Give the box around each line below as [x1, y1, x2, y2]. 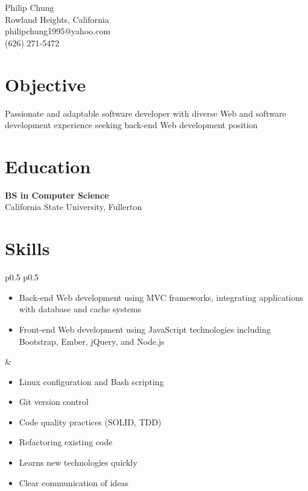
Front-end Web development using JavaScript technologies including [19, 323, 271, 335]
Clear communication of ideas [19, 476, 129, 489]
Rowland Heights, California [5, 13, 109, 25]
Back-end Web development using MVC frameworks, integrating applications [19, 291, 304, 303]
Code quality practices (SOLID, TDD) [19, 415, 162, 428]
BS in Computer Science [5, 188, 109, 201]
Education [5, 153, 91, 178]
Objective [5, 72, 86, 96]
